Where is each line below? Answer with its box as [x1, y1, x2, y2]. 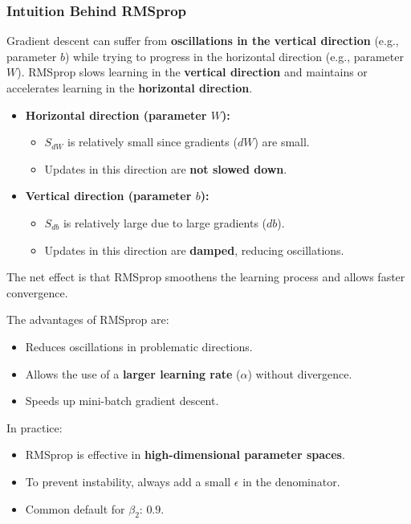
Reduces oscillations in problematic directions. [25, 338, 253, 354]
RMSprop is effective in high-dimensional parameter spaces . [25, 446, 345, 463]
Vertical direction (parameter [25, 187, 192, 204]
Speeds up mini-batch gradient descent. [25, 392, 219, 409]
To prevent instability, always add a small [25, 473, 231, 489]
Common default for [25, 500, 125, 517]
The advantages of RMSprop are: [6, 311, 169, 328]
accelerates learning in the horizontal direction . [6, 80, 253, 96]
